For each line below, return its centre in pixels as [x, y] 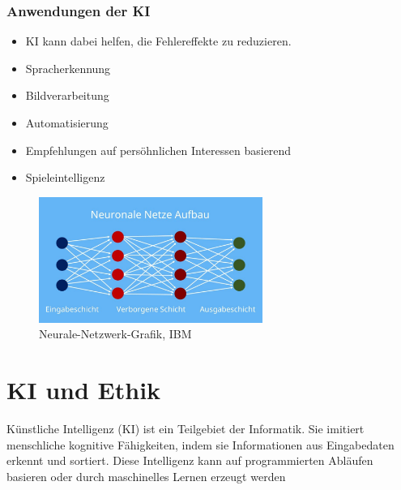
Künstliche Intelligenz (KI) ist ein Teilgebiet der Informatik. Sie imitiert [186, 429]
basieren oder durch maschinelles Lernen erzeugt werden [146, 476]
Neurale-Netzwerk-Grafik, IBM [115, 334]
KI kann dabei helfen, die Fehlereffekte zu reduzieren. [158, 41]
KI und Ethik [84, 390]
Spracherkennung [68, 68]
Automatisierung [67, 122]
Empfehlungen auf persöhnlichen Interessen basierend [158, 150]
